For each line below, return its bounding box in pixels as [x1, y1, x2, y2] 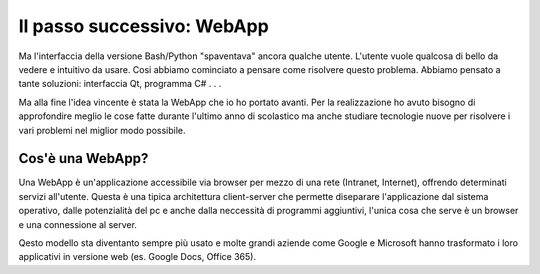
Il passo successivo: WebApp [18, 15, 269, 37]
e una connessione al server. [18, 218, 137, 230]
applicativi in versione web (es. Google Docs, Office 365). [18, 251, 257, 263]
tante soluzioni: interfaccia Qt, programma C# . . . [18, 78, 222, 90]
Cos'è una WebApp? [18, 150, 149, 167]
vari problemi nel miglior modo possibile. [18, 124, 186, 136]
